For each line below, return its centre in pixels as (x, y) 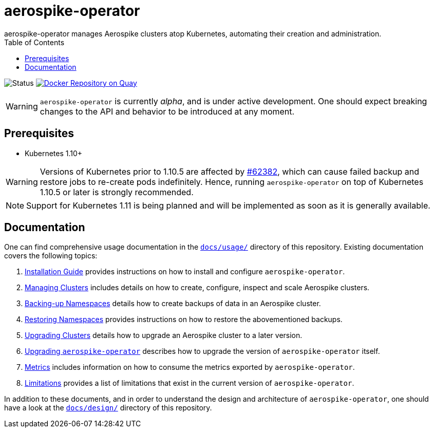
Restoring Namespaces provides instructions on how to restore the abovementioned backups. (184, 320)
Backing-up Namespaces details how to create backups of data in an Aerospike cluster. (173, 304)
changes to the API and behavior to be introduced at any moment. (167, 111)
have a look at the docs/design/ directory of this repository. (108, 408)
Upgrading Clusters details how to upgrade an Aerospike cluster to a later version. (164, 335)
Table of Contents (34, 42)
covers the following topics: (51, 256)
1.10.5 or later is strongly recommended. (117, 192)
